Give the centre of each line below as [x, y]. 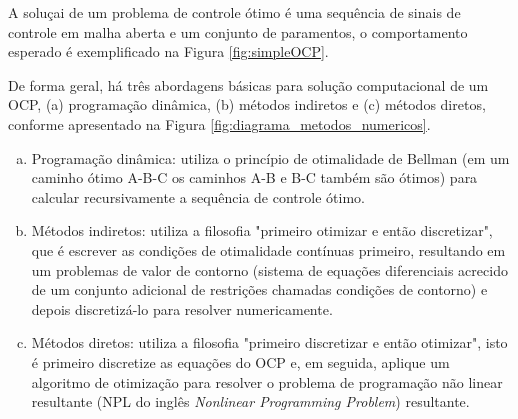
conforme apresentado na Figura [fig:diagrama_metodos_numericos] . [219, 123]
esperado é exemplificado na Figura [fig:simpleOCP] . [168, 51]
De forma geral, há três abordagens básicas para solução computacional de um [248, 84]
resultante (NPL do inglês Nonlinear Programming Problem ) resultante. [250, 401]
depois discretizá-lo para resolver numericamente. [182, 308]
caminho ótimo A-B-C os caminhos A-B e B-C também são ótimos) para [254, 177]
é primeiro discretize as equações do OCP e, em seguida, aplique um [240, 361]
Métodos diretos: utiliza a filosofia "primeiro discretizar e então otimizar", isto [269, 342]
